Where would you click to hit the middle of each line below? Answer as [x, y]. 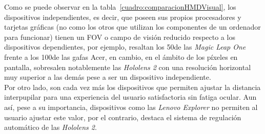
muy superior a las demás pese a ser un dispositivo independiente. [108, 77]
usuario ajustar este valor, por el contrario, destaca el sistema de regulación [123, 117]
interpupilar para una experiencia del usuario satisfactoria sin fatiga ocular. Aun [130, 97]
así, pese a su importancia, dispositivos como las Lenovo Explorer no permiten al [131, 107]
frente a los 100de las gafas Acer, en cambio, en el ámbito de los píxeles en [121, 57]
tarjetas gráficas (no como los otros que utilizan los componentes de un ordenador [132, 27]
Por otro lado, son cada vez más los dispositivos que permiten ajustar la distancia [132, 87]
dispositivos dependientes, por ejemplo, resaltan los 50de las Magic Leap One [125, 47]
